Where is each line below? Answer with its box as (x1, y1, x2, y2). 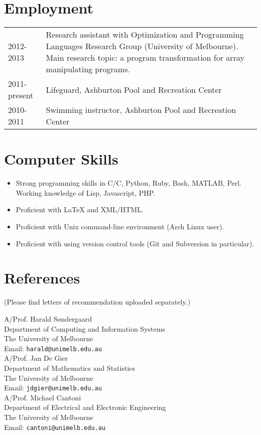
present (8, 89, 34, 101)
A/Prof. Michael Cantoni (4, 392, 81, 402)
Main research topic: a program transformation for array (46, 52, 244, 64)
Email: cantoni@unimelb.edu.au (4, 421, 106, 432)
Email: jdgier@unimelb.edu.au (4, 382, 102, 393)
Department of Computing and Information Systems (4, 323, 165, 334)
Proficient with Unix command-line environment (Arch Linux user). (16, 221, 224, 232)
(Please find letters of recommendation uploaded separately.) (4, 297, 191, 307)
